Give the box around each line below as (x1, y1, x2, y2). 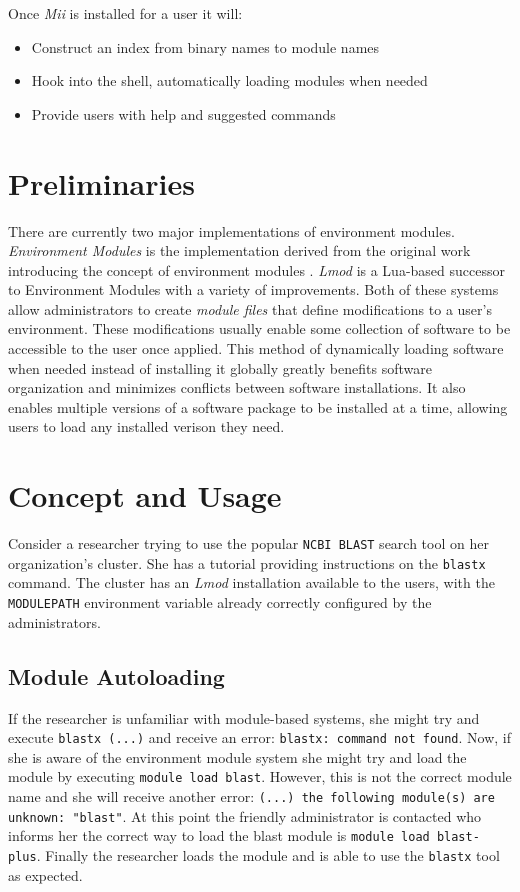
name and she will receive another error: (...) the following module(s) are (8, 786, 495, 807)
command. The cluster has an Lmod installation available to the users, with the (8, 572, 495, 593)
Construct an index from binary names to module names (31, 36, 380, 57)
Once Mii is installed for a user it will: (8, 3, 243, 23)
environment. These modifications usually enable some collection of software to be (8, 318, 511, 339)
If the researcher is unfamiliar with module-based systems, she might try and (8, 707, 480, 728)
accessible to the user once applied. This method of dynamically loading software (8, 338, 504, 359)
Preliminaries (8, 162, 195, 203)
